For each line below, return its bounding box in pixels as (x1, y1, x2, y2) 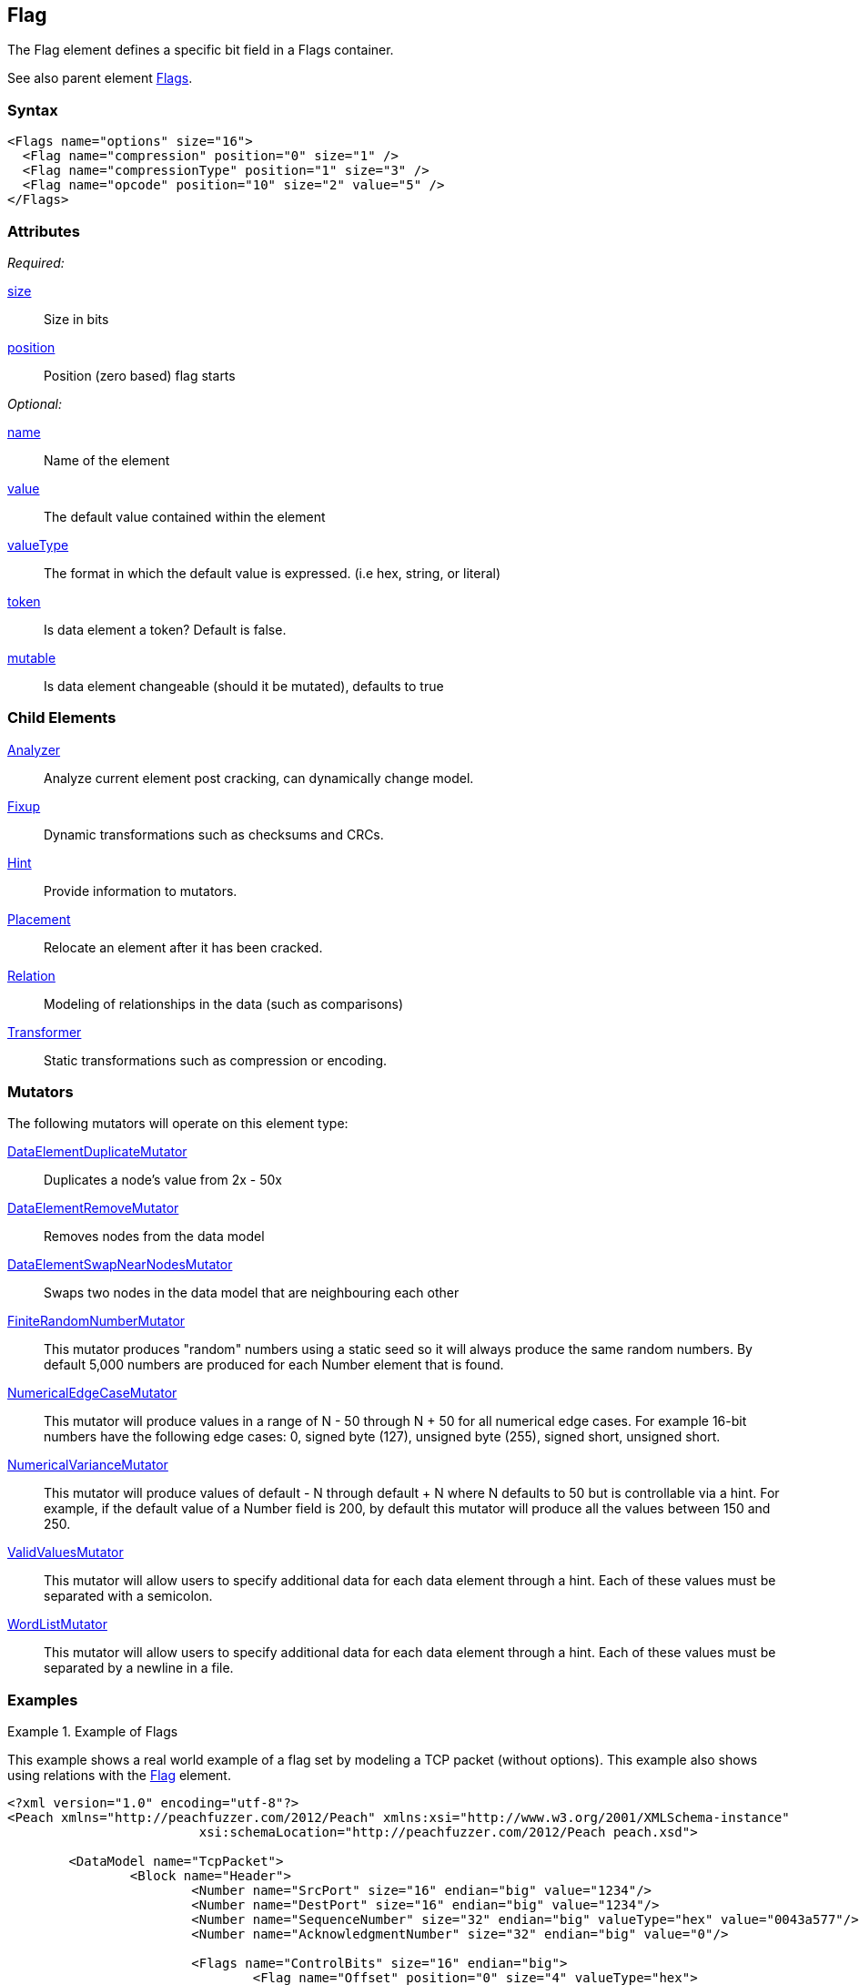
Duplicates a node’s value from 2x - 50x (44, 1172, 282, 1188)
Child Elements (7, 708, 116, 728)
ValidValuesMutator (7, 1544, 124, 1561)
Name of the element (44, 452, 170, 468)
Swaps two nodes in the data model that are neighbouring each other (44, 1285, 460, 1301)
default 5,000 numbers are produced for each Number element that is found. (44, 1357, 504, 1373)
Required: (7, 254, 65, 270)
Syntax (7, 100, 58, 119)
